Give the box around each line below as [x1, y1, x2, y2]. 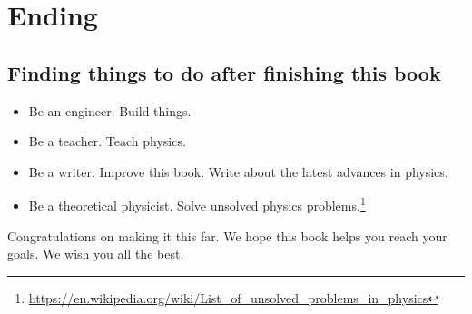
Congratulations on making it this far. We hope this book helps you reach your [7, 226, 447, 245]
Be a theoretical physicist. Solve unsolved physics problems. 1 [28, 193, 366, 215]
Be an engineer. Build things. [28, 101, 192, 120]
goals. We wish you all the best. [7, 244, 184, 263]
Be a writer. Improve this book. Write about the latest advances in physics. [28, 162, 448, 181]
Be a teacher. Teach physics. [28, 132, 186, 151]
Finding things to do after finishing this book [7, 58, 441, 86]
